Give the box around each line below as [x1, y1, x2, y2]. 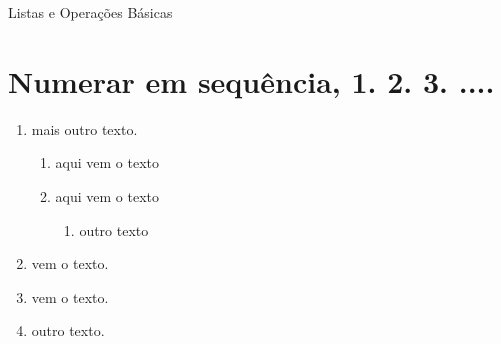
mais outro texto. [31, 118, 138, 139]
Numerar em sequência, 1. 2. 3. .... [8, 60, 495, 101]
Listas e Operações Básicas [8, 2, 173, 22]
